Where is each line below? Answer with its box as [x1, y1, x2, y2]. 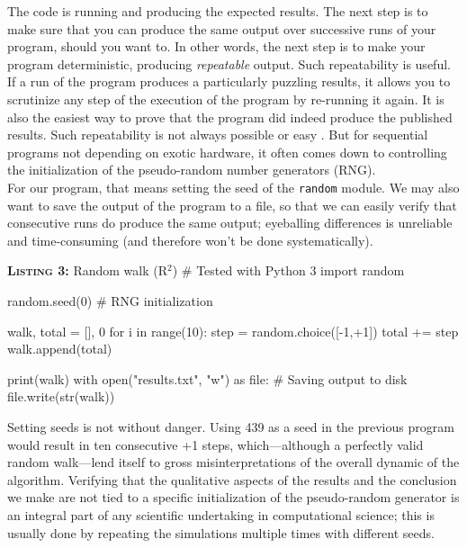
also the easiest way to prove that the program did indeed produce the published [7, 107, 453, 126]
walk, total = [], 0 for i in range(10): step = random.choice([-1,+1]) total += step [7, 321, 459, 340]
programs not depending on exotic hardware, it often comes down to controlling [7, 142, 447, 161]
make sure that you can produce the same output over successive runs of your [7, 19, 436, 38]
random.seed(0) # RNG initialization [7, 291, 213, 310]
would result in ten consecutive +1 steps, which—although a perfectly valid [7, 435, 424, 454]
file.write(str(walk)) [7, 387, 115, 406]
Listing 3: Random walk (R [7, 261, 167, 280]
